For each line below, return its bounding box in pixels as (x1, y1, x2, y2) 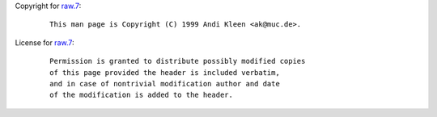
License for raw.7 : (15, 37, 74, 48)
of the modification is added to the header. (49, 90, 234, 100)
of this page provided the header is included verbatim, (49, 68, 281, 77)
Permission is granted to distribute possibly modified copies (49, 56, 306, 66)
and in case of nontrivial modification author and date (49, 79, 281, 88)
